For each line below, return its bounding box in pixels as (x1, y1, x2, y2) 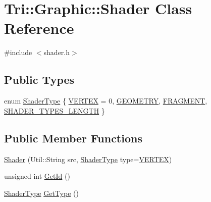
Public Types (4, 72, 75, 87)
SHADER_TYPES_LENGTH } (4, 105, 105, 116)
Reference (4, 18, 74, 38)
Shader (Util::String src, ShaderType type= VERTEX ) (4, 154, 172, 164)
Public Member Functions (4, 130, 142, 145)
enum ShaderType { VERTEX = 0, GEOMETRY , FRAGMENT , (4, 95, 207, 106)
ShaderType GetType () (4, 187, 79, 198)
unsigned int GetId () (4, 171, 70, 181)
